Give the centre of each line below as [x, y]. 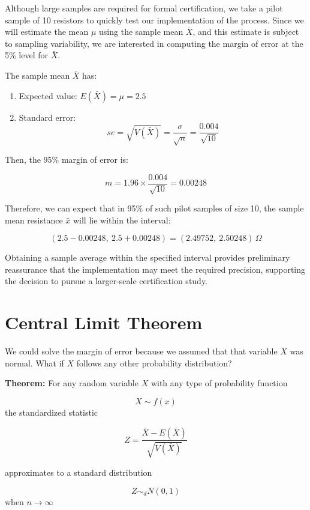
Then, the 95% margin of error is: [67, 159]
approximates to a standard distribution [79, 472]
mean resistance [34, 220]
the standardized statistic [52, 412]
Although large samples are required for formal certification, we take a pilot [144, 8]
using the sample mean [141, 32]
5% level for [26, 55]
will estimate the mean [47, 32]
